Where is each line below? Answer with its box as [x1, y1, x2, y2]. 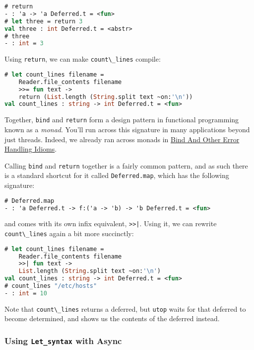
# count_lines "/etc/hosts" [4, 282, 97, 290]
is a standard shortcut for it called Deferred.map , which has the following [4, 170, 229, 180]
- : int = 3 [4, 40, 44, 47]
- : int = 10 [4, 289, 47, 297]
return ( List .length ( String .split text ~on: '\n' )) [18, 93, 193, 100]
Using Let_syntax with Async [4, 334, 122, 347]
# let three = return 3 [4, 17, 83, 25]
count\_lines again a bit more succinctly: [4, 228, 134, 239]
